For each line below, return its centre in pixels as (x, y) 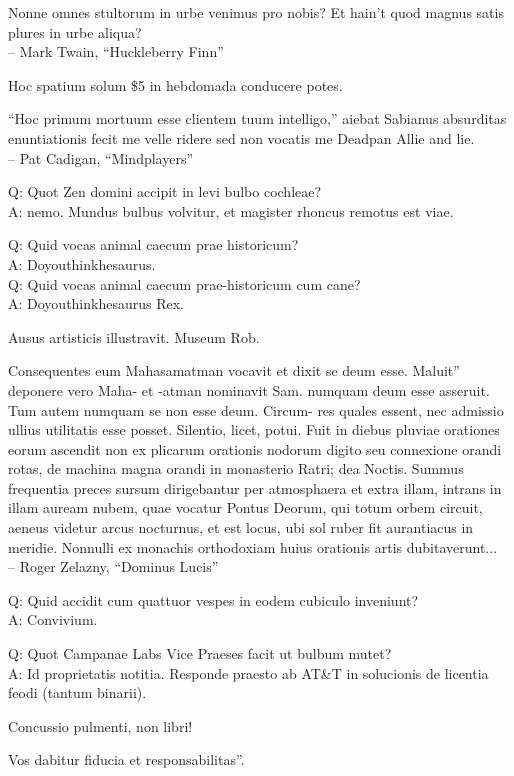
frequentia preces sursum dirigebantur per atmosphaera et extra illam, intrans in (255, 487)
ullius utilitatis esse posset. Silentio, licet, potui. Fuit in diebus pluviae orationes (254, 429)
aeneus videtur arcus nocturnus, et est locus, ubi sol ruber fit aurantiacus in (241, 527)
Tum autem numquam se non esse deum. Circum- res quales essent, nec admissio (256, 409)
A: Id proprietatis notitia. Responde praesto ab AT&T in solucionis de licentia (248, 672)
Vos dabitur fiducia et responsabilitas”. (126, 759)
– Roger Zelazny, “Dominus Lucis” (113, 566)
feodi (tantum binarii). (77, 692)
